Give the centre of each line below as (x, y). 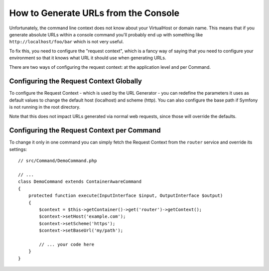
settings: (18, 149)
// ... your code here (67, 244)
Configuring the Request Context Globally (75, 81)
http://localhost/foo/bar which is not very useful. (67, 42)
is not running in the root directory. (45, 107)
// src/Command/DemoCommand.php (58, 161)
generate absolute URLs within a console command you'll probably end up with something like (106, 34)
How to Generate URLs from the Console (94, 13)
